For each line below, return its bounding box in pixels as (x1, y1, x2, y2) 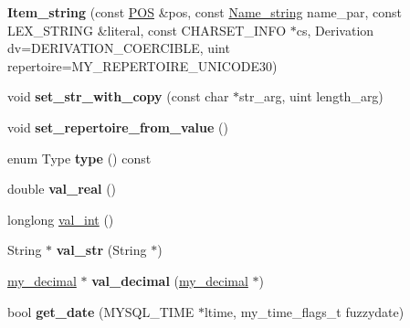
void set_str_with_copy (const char (7, 87, 229, 106)
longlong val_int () (7, 209, 114, 228)
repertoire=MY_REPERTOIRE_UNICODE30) (7, 56, 278, 75)
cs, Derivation (296, 20, 374, 39)
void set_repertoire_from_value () (7, 117, 228, 136)
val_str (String (56, 240, 147, 259)
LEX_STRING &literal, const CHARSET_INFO (7, 20, 287, 39)
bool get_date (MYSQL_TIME (7, 302, 194, 321)
